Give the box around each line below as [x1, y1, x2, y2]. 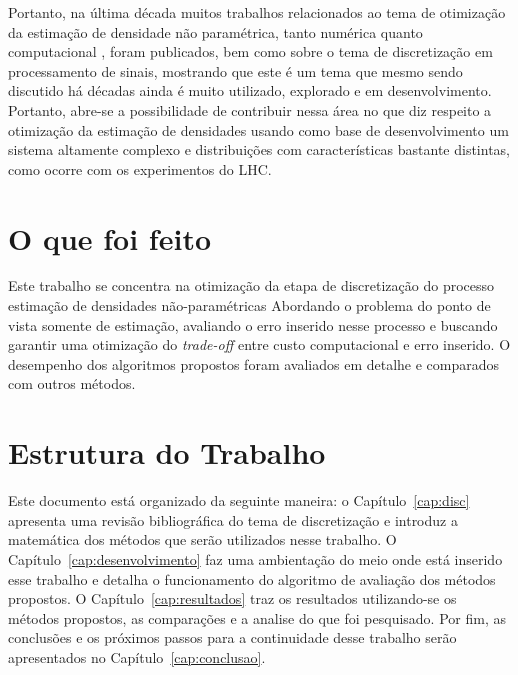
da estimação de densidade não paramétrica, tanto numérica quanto [8, 21, 423, 42]
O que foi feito [8, 217, 212, 258]
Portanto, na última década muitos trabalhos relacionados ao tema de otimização [8, 2, 506, 22]
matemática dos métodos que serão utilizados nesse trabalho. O [8, 529, 397, 550]
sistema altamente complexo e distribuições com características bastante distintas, [8, 139, 511, 160]
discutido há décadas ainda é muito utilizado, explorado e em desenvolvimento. [8, 80, 492, 101]
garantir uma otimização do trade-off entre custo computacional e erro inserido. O [8, 334, 511, 355]
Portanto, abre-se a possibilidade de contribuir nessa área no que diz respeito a [8, 99, 492, 120]
